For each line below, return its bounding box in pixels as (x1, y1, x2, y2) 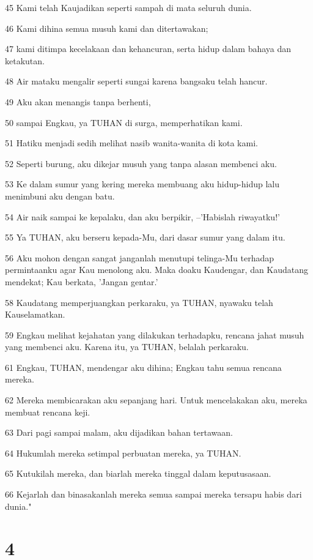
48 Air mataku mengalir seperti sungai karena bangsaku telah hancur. (5, 75, 268, 88)
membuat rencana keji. (5, 405, 90, 418)
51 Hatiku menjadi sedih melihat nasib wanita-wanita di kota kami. (5, 136, 258, 149)
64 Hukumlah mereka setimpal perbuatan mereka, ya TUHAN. (5, 446, 241, 459)
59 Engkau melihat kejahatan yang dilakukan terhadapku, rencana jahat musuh (5, 328, 304, 341)
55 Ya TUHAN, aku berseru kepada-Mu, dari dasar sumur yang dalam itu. (5, 231, 285, 244)
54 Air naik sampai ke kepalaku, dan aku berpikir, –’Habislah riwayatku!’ (5, 210, 280, 223)
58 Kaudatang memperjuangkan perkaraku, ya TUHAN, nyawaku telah (5, 296, 273, 308)
